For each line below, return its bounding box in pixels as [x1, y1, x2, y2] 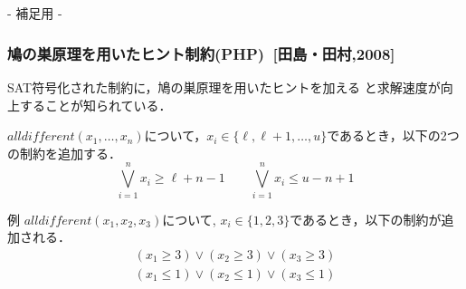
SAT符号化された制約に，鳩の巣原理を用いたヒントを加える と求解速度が [7, 78, 441, 97]
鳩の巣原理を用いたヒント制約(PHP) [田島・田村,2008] [7, 42, 395, 64]
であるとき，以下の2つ [327, 126, 460, 145]
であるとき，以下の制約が [290, 209, 442, 228]
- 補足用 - [7, 4, 62, 23]
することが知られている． [19, 95, 172, 114]
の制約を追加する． [7, 143, 121, 162]
